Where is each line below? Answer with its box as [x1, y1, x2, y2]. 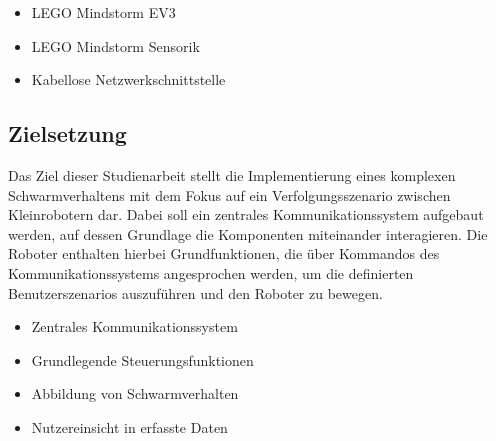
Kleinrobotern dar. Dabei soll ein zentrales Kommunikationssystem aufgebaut [8, 204, 484, 225]
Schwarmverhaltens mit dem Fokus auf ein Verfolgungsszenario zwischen [8, 184, 451, 205]
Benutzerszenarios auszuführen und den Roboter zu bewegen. [8, 282, 383, 303]
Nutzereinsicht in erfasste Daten [31, 416, 228, 437]
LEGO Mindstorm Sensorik [31, 35, 200, 56]
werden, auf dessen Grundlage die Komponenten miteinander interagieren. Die [8, 223, 488, 244]
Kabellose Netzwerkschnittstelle [31, 69, 226, 90]
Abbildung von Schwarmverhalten [31, 383, 239, 404]
